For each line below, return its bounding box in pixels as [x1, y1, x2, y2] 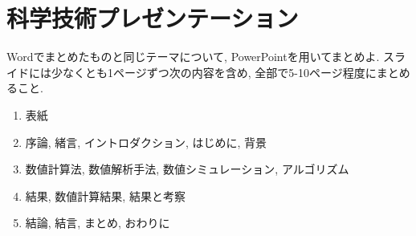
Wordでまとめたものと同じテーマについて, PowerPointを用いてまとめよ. [6, 48, 380, 65]
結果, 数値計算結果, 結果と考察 [25, 187, 186, 204]
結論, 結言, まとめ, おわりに [25, 214, 170, 231]
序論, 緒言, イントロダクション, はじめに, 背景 [25, 133, 267, 150]
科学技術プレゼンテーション [6, 2, 299, 35]
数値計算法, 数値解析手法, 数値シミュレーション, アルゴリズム [25, 161, 349, 177]
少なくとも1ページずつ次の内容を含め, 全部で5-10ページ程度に [51, 63, 377, 80]
